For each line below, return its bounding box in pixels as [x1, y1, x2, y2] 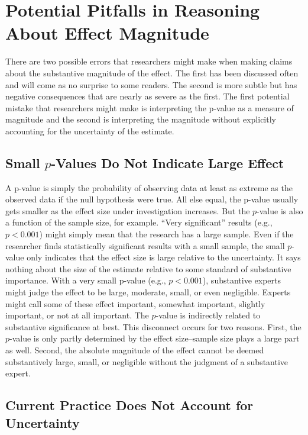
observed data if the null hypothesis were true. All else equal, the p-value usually [5, 193, 299, 205]
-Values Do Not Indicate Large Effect [51, 153, 284, 172]
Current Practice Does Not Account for [5, 396, 254, 414]
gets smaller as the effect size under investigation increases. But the [5, 204, 250, 217]
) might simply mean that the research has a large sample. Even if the [39, 228, 294, 240]
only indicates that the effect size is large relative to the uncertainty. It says [27, 251, 301, 263]
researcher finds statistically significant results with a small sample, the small [5, 239, 285, 252]
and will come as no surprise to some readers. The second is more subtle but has [5, 78, 297, 91]
